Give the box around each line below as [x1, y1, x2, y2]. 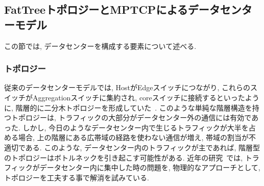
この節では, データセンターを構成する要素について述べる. [4, 40, 197, 51]
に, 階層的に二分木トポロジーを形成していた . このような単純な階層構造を [4, 102, 252, 113]
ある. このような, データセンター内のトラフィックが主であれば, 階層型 [25, 142, 260, 152]
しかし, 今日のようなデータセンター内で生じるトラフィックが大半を [22, 122, 249, 132]
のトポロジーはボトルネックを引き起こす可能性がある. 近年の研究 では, [4, 152, 243, 163]
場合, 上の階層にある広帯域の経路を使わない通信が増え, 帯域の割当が [18, 132, 249, 143]
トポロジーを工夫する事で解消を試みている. [4, 172, 149, 182]
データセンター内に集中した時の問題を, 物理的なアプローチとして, [39, 162, 260, 173]
